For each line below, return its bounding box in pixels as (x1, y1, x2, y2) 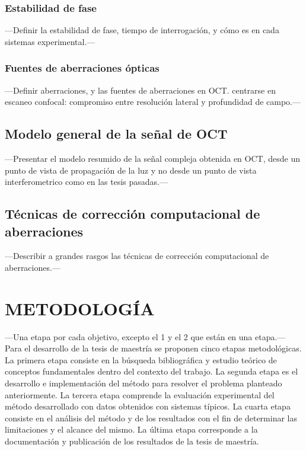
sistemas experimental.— (5, 35, 95, 47)
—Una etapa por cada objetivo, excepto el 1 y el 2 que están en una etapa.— (5, 330, 286, 343)
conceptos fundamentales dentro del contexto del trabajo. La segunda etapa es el (5, 365, 298, 378)
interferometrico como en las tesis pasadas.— (5, 175, 168, 188)
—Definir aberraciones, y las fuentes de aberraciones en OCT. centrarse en (5, 84, 276, 96)
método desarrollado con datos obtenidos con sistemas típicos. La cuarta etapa (5, 400, 291, 412)
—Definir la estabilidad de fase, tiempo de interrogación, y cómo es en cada (5, 24, 279, 36)
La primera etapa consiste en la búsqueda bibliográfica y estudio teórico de (5, 353, 277, 366)
